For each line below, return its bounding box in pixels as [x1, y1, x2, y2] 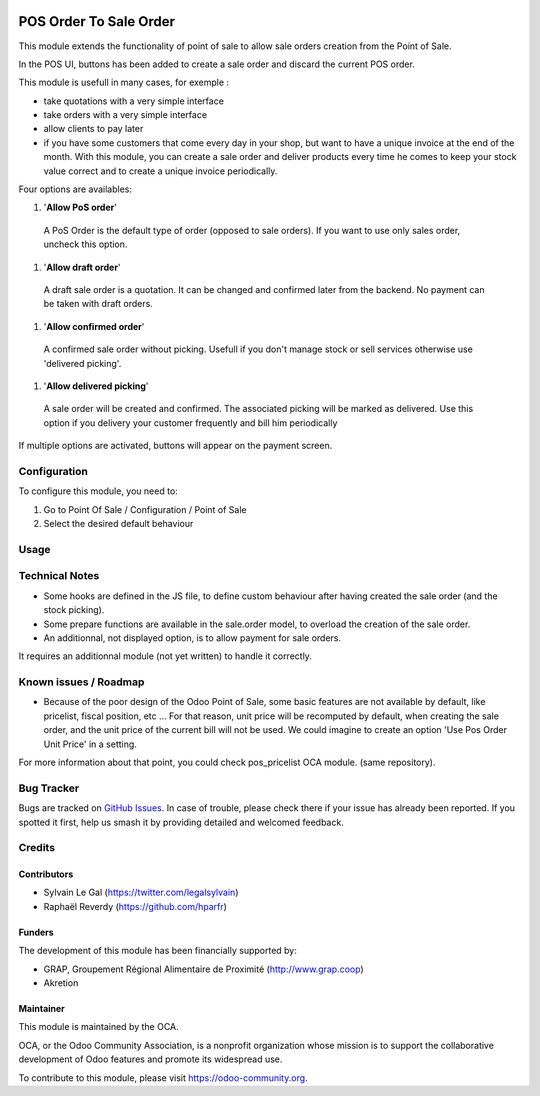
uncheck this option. [43, 238, 128, 250]
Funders [18, 926, 54, 938]
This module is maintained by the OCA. [18, 1021, 179, 1033]
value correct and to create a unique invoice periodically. [43, 165, 278, 177]
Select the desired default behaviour [43, 518, 194, 530]
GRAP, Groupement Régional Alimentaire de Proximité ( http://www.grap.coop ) [43, 963, 364, 975]
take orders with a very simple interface [43, 109, 208, 121]
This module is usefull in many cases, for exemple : [18, 76, 230, 89]
